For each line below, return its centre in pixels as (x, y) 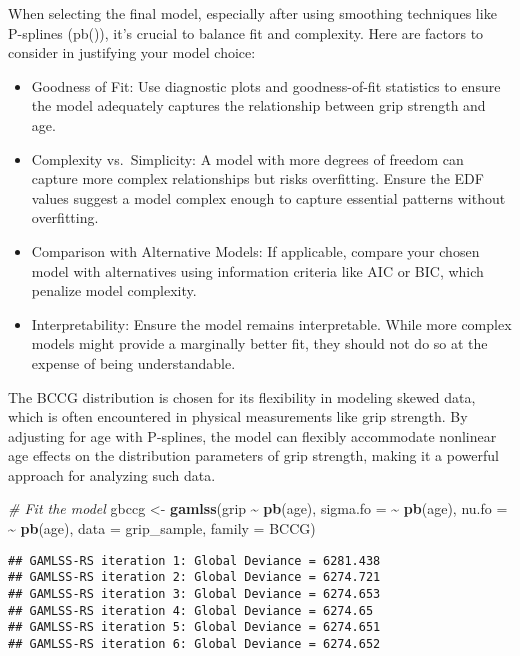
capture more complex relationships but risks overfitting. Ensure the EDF (257, 178)
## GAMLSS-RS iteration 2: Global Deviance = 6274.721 (194, 577)
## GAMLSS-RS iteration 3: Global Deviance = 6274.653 (194, 593)
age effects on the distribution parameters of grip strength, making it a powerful (253, 455)
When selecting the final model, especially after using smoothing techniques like (252, 13)
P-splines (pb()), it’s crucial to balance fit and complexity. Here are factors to (246, 32)
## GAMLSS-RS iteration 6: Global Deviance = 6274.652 (194, 643)
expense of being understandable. (133, 362)
